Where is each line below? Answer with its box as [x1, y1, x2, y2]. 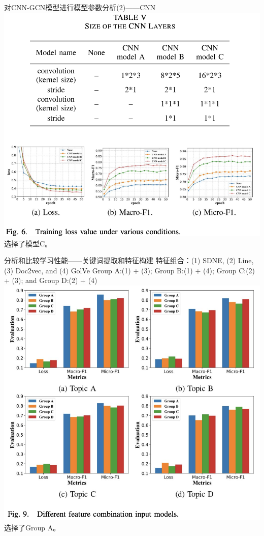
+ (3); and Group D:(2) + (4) [4, 275, 97, 286]
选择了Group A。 [4, 522, 60, 532]
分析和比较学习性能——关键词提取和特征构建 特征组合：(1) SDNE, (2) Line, [4, 255, 254, 266]
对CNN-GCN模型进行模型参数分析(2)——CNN [4, 2, 156, 12]
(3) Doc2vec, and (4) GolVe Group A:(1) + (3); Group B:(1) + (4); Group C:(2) [4, 265, 255, 275]
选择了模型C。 [4, 238, 52, 248]
